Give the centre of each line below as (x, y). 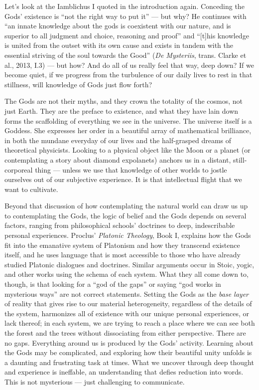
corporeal (19, 169)
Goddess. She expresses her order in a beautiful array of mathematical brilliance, (128, 130)
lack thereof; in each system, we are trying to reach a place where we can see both (130, 323)
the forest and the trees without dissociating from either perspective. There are (125, 333)
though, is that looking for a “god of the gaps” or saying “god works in (113, 284)
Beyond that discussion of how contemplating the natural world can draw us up (126, 206)
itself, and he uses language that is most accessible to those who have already (123, 255)
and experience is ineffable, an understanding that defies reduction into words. (124, 372)
